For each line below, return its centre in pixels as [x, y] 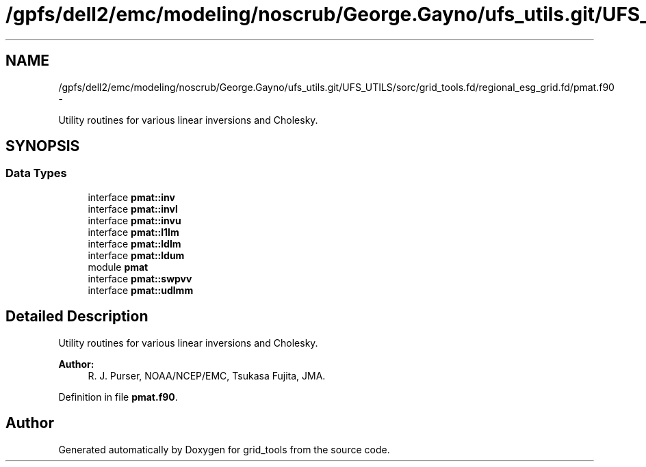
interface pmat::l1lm [133, 232]
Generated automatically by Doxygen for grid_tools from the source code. [224, 449]
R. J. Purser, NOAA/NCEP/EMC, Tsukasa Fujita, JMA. [207, 375]
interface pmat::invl [133, 209]
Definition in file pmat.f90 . [118, 397]
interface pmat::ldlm [134, 243]
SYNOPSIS [43, 146]
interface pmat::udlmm [141, 290]
